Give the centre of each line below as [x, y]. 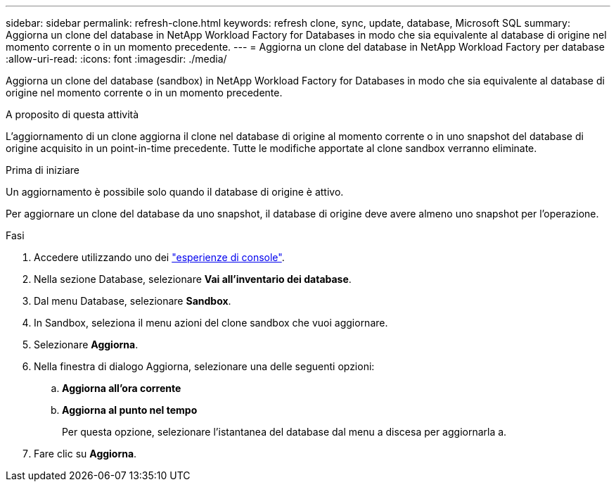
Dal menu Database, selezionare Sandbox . [133, 301]
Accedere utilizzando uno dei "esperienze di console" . [159, 257]
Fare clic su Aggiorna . [85, 454]
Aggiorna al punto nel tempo [130, 410]
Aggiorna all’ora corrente [122, 388]
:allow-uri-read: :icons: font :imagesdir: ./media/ [116, 59]
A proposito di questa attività [72, 114]
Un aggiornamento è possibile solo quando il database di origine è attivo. [175, 192]
